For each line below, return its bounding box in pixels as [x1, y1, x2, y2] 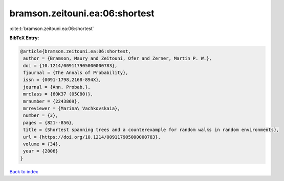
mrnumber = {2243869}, [23, 98, 80, 104]
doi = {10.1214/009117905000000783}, [23, 63, 118, 68]
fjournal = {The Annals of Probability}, [23, 70, 128, 76]
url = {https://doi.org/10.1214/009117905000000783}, [23, 134, 161, 140]
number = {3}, [23, 113, 58, 118]
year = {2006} [23, 148, 58, 154]
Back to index [9, 168, 38, 174]
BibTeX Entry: [9, 35, 39, 41]
